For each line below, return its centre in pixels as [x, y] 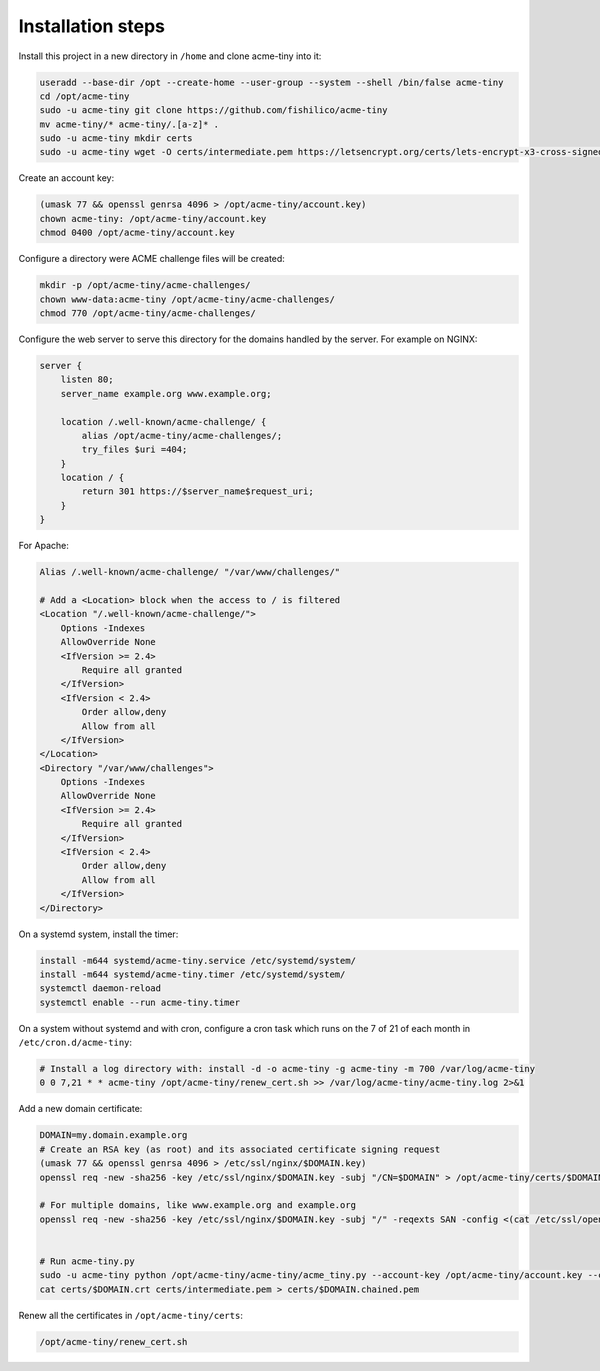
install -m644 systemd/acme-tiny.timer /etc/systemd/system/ [192, 974]
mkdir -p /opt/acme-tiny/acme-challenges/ [145, 285]
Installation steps [91, 26]
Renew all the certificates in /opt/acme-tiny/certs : [131, 1315]
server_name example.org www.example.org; [166, 393]
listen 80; [87, 379]
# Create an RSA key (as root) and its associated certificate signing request [240, 1149]
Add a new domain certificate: [80, 1109]
